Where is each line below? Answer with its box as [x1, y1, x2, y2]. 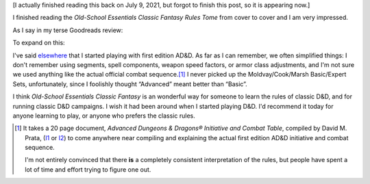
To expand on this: [12, 38, 65, 47]
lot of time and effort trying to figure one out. [25, 165, 151, 174]
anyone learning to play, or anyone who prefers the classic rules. [12, 111, 195, 120]
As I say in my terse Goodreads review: [12, 26, 123, 34]
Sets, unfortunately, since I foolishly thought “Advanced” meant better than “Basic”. [12, 79, 248, 88]
